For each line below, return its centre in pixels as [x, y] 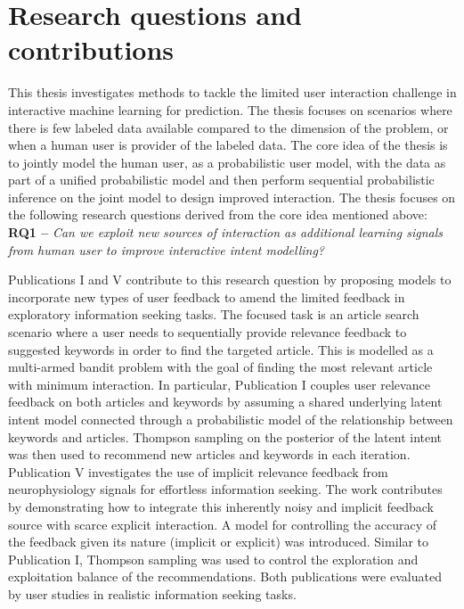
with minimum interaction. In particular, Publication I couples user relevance [219, 384]
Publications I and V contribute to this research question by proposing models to [230, 280]
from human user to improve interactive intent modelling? [166, 249]
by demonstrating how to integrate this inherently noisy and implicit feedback [221, 506]
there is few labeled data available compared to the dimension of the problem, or [228, 127]
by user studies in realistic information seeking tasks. [152, 593]
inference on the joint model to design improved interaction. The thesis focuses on [232, 197]
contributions [91, 49]
